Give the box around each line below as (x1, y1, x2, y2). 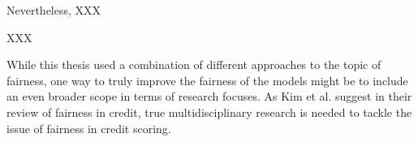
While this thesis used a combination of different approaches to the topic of (6, 56, 381, 73)
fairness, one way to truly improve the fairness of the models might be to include (6, 71, 408, 88)
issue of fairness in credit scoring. (6, 119, 171, 136)
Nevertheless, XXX (6, 2, 101, 18)
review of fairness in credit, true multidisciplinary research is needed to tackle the (6, 103, 412, 120)
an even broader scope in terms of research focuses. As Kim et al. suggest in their (6, 88, 412, 105)
